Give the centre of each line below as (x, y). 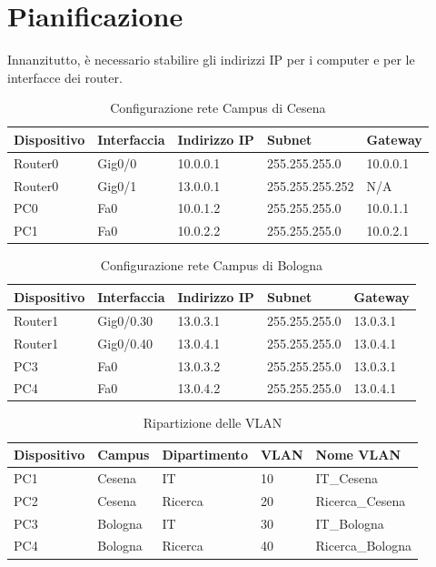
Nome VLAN (358, 455)
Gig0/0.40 (125, 343)
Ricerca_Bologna (363, 546)
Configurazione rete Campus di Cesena (218, 108)
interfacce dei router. (65, 77)
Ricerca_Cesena (361, 500)
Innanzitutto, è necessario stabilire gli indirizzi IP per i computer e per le (211, 60)
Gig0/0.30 (125, 320)
